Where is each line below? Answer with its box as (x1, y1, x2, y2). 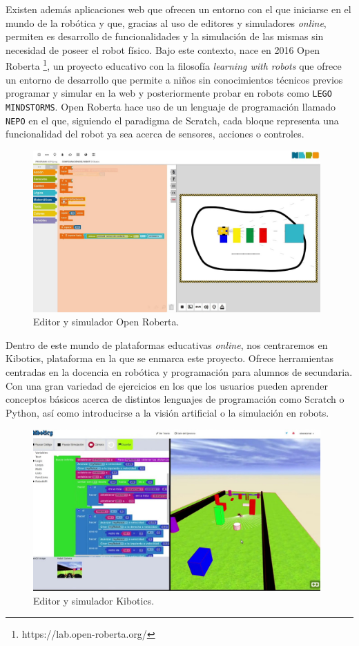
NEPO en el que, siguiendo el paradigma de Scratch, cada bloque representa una (6, 113, 339, 127)
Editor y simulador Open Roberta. (33, 314, 179, 329)
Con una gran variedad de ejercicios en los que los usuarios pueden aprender (6, 378, 328, 392)
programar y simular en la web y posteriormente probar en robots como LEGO (6, 86, 332, 100)
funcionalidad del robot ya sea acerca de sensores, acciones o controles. (6, 126, 304, 141)
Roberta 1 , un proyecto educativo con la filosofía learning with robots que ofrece (6, 57, 342, 73)
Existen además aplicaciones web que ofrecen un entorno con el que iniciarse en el (6, 2, 351, 16)
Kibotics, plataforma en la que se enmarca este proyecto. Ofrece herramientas (6, 351, 333, 365)
